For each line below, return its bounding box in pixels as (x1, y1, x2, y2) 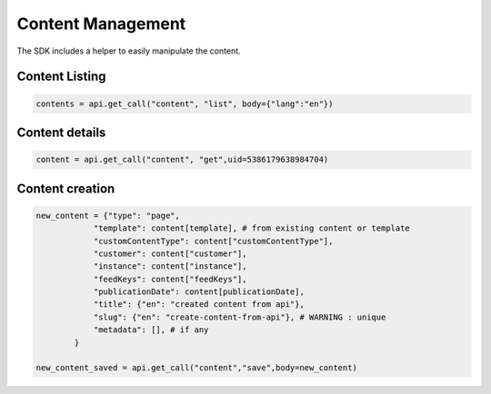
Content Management (16, 14, 186, 34)
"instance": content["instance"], (93, 261, 247, 271)
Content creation (16, 181, 115, 196)
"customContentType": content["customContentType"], (93, 236, 334, 246)
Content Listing (16, 69, 106, 84)
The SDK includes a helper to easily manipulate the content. (16, 45, 241, 56)
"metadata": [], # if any (93, 325, 209, 335)
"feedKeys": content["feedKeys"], (93, 273, 247, 284)
